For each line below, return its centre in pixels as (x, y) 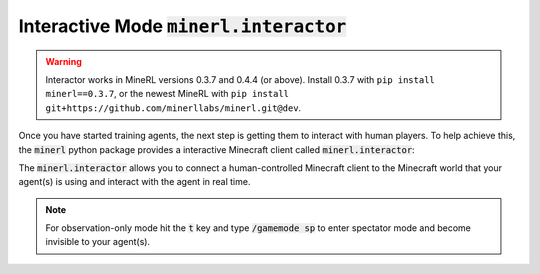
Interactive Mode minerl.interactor (182, 26)
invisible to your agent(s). (97, 242)
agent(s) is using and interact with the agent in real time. (134, 182)
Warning (63, 61)
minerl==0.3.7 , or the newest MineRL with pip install (167, 94)
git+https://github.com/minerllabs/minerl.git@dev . (173, 107)
